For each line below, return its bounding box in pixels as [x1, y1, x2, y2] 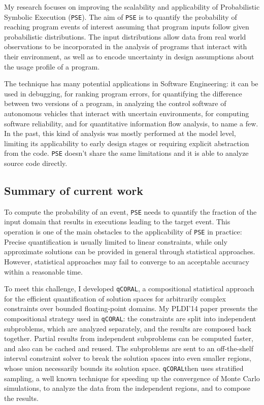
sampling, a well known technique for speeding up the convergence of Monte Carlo [4, 373, 260, 383]
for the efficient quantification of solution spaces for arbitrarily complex [4, 293, 226, 303]
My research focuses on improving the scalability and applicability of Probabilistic [4, 2, 260, 12]
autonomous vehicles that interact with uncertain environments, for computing [4, 108, 249, 118]
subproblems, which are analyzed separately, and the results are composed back [4, 323, 252, 333]
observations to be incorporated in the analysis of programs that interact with [4, 41, 247, 52]
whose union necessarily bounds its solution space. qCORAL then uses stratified [4, 362, 244, 373]
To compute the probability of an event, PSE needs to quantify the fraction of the [4, 206, 257, 217]
